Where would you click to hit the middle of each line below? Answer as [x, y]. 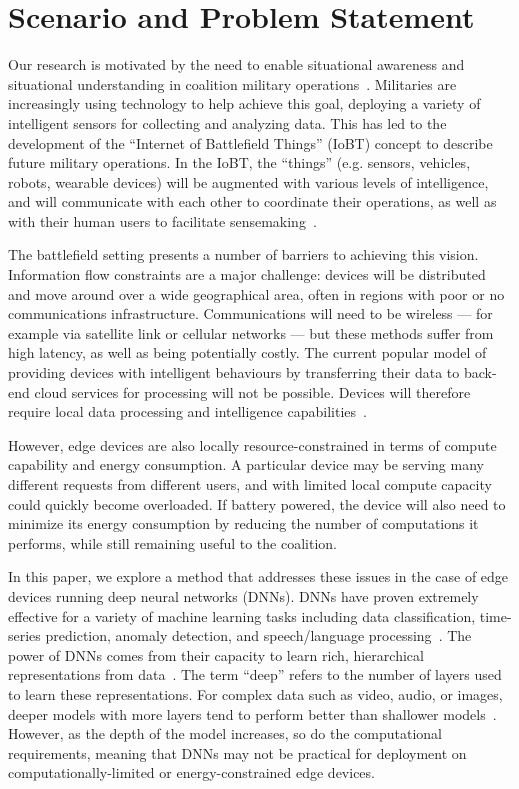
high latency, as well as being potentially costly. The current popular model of [247, 352]
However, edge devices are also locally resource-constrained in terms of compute [252, 444]
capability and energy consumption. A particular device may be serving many [246, 464]
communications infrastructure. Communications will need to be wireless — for [250, 313]
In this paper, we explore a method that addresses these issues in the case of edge [258, 576]
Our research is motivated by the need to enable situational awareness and [236, 64]
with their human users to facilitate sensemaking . [162, 220]
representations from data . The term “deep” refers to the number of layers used [255, 674]
